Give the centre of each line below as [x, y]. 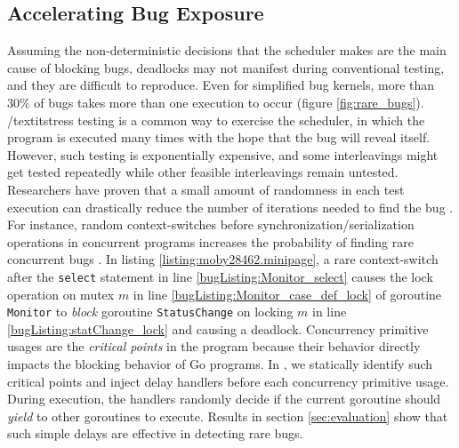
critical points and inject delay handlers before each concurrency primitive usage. [228, 381]
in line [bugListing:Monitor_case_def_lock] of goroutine [287, 294]
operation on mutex [61, 294]
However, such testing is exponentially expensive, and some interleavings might [223, 154]
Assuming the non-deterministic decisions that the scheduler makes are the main [227, 50]
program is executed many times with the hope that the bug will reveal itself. [219, 137]
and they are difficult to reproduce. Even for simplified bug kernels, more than [221, 85]
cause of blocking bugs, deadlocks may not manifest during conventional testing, [226, 67]
